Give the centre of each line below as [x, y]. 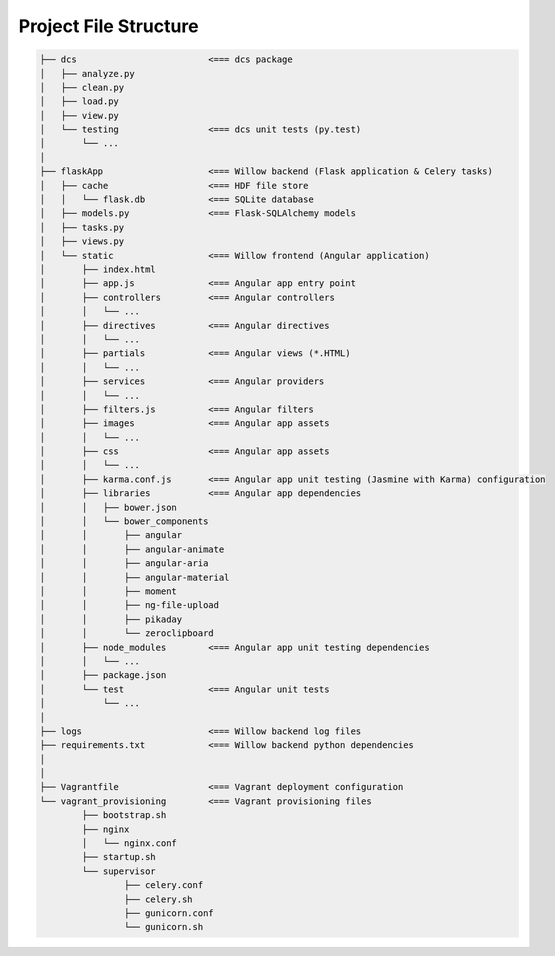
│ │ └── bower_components [124, 521]
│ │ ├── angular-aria [124, 563]
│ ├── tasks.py [82, 227]
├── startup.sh [119, 857]
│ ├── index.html [98, 269]
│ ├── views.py [82, 241]
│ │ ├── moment [108, 591]
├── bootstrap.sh [124, 815]
